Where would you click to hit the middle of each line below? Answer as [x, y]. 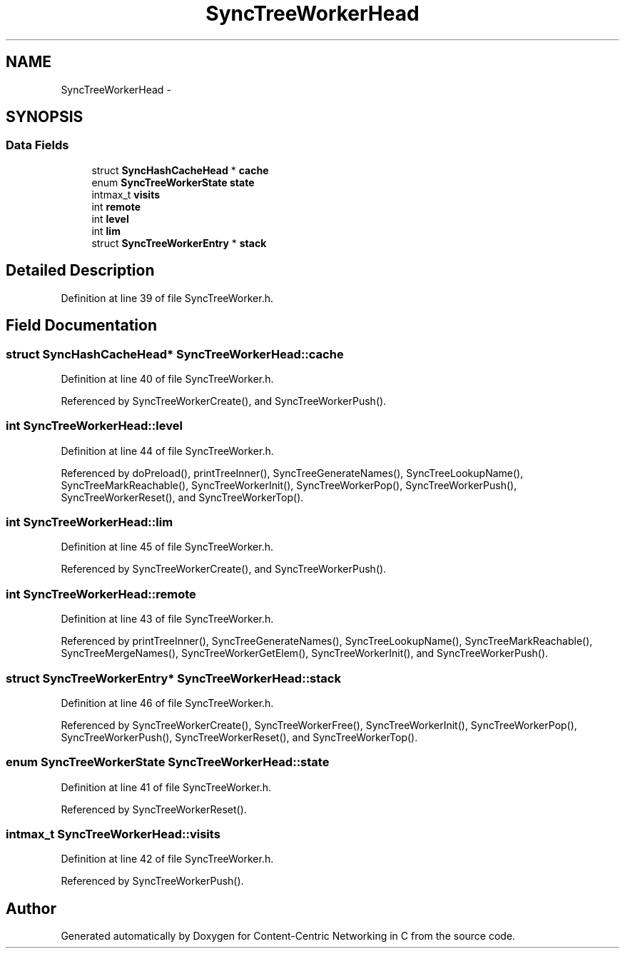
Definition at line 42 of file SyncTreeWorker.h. [167, 859]
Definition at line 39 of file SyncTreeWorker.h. [167, 298]
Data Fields [37, 145]
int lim [106, 231]
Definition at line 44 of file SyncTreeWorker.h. [167, 451]
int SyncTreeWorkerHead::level [94, 426]
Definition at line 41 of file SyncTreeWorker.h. [166, 787]
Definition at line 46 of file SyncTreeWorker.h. [167, 703]
